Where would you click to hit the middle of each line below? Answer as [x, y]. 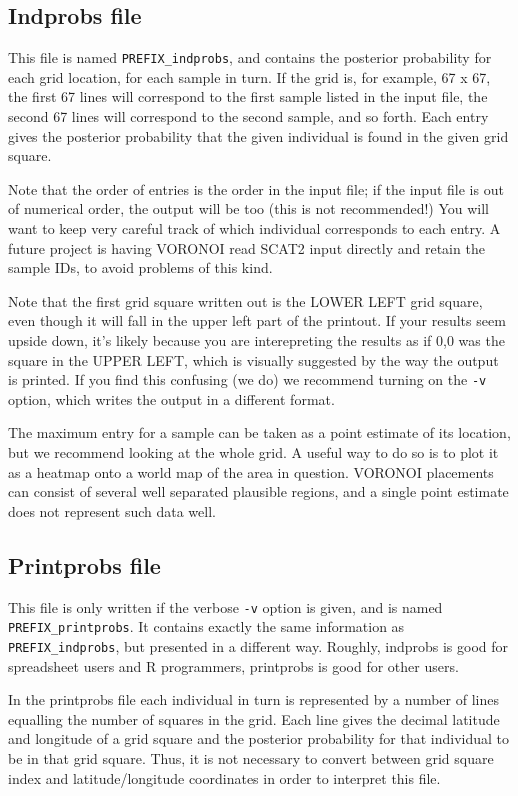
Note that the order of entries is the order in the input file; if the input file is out [256, 188]
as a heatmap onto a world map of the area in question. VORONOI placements [251, 471]
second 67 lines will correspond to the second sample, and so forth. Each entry [248, 116]
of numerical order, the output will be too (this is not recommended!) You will [248, 208]
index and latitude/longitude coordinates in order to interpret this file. [224, 777]
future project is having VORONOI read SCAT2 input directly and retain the [246, 247]
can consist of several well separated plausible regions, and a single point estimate [258, 491]
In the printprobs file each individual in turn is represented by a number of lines [253, 699]
